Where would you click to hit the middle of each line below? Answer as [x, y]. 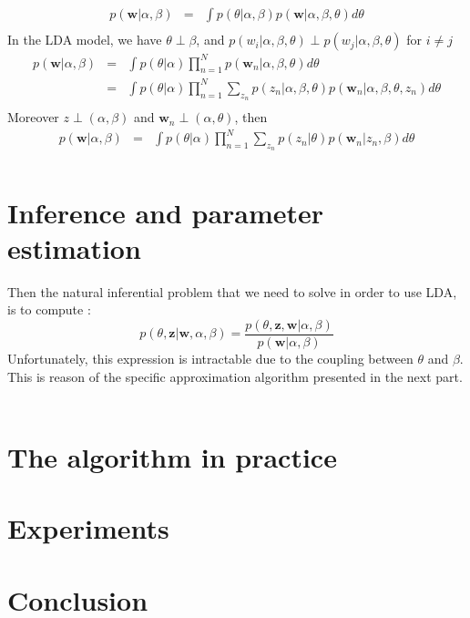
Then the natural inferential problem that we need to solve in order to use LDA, [232, 291]
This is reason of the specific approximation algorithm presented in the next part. [235, 376]
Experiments [88, 528]
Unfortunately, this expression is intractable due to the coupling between [210, 359]
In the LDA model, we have [85, 40]
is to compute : [49, 309]
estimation [74, 247]
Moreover [33, 117]
